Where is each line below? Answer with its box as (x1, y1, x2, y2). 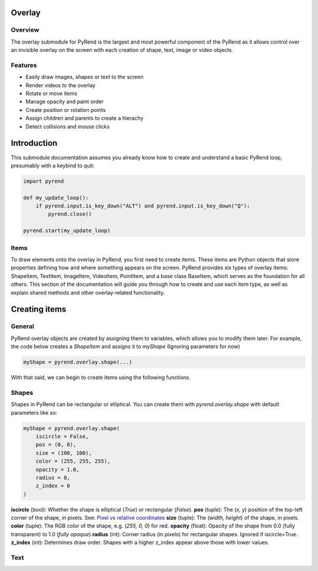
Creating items (11, 304, 67, 315)
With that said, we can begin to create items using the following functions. (11, 374, 191, 381)
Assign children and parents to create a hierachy (25, 115, 144, 122)
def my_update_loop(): (23, 194, 89, 201)
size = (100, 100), (35, 450, 92, 456)
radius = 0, (35, 474, 71, 481)
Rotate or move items (25, 90, 78, 97)
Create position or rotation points (25, 106, 106, 113)
